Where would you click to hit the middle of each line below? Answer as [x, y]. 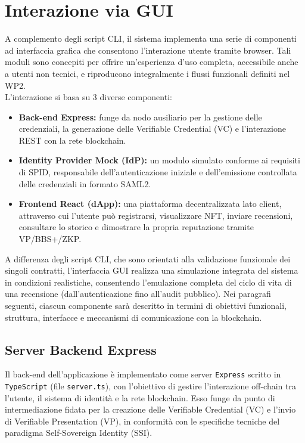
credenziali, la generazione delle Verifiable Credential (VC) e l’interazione [152, 128]
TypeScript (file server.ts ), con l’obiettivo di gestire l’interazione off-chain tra [150, 386]
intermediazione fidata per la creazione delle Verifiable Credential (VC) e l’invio [150, 409]
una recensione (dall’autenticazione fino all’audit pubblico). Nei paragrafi [138, 294]
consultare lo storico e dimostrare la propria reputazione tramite [136, 227]
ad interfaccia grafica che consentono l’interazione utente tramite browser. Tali [148, 50]
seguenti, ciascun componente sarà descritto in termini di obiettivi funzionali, [146, 305]
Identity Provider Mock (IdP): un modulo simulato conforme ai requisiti [159, 160]
